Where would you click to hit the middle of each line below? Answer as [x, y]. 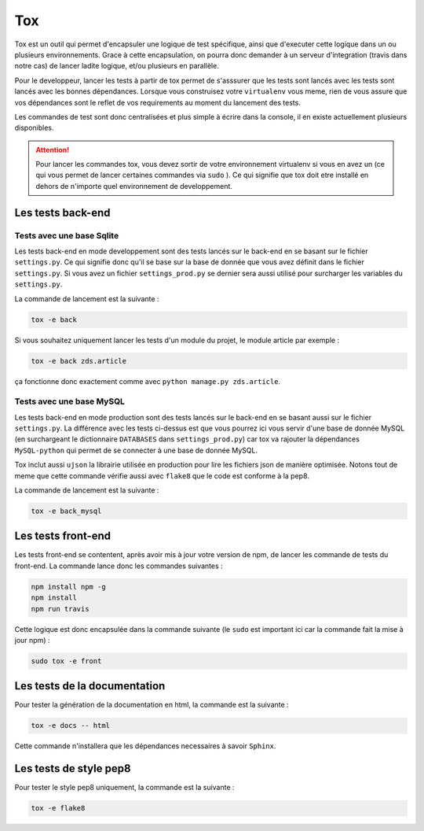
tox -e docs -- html [70, 726]
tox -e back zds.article [79, 361]
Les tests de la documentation [90, 686]
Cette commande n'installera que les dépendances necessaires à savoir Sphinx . [145, 746]
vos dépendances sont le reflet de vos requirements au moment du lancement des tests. [158, 102]
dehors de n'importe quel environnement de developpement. [134, 186]
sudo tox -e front [66, 661]
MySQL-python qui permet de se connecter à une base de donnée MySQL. [136, 450]
